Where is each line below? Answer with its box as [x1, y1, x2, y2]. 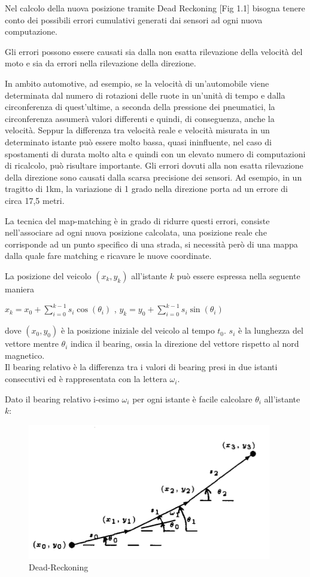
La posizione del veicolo [5, 269, 92, 282]
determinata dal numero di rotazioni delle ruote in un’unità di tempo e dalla [5, 88, 285, 101]
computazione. [5, 25, 57, 38]
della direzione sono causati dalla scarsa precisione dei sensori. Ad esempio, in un [5, 170, 302, 183]
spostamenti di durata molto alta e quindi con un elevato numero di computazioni [5, 147, 306, 160]
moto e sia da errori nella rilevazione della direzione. [5, 57, 196, 69]
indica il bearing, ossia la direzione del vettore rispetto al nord [70, 337, 299, 350]
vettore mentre [5, 337, 59, 350]
